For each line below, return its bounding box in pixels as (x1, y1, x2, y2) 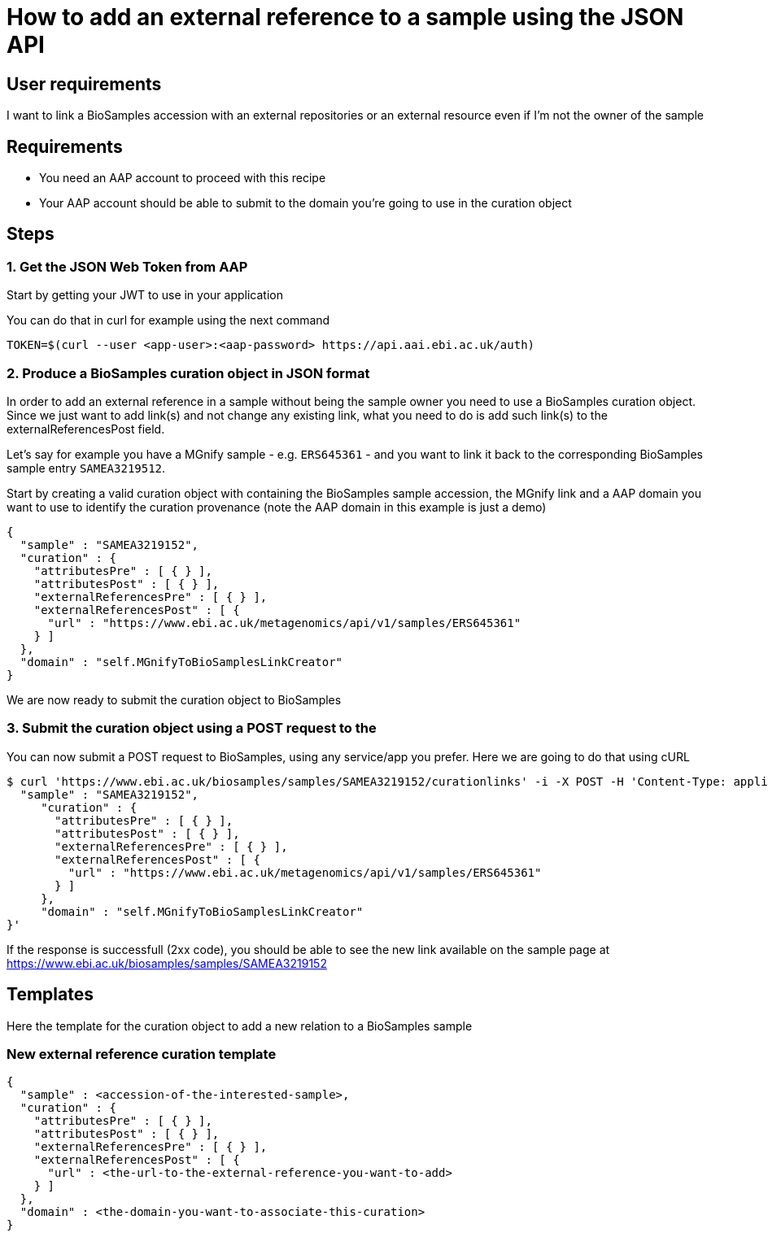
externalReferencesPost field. (7, 421, 165, 436)
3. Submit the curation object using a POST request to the (7, 720, 377, 737)
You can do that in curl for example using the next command (7, 313, 330, 328)
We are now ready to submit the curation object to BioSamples (7, 692, 342, 707)
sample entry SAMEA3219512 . (7, 460, 166, 475)
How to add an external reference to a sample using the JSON (7, 3, 684, 31)
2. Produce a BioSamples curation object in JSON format (7, 364, 370, 381)
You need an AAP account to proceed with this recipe (39, 171, 326, 185)
